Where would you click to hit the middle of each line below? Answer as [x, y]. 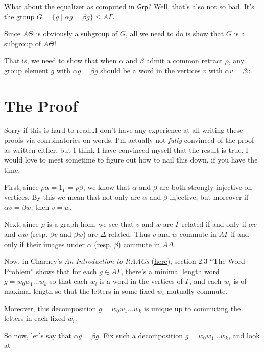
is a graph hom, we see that [90, 224]
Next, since [21, 224]
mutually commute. [197, 291]
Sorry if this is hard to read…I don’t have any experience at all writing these [124, 130]
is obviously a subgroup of [77, 33]
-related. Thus [128, 234]
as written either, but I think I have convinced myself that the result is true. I [126, 150]
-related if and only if [213, 224]
